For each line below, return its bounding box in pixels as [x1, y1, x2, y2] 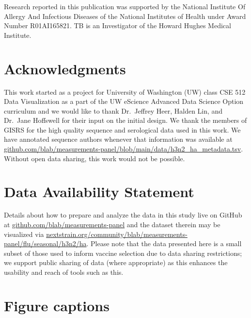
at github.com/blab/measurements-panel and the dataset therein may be [4, 219, 220, 229]
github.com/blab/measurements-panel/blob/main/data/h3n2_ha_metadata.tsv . [4, 144, 243, 154]
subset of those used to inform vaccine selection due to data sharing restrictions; [4, 248, 242, 258]
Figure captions [4, 295, 110, 315]
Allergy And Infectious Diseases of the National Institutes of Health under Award [4, 11, 246, 21]
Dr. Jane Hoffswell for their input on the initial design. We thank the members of [4, 115, 247, 125]
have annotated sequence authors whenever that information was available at [4, 134, 233, 144]
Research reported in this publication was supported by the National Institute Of [4, 1, 246, 11]
